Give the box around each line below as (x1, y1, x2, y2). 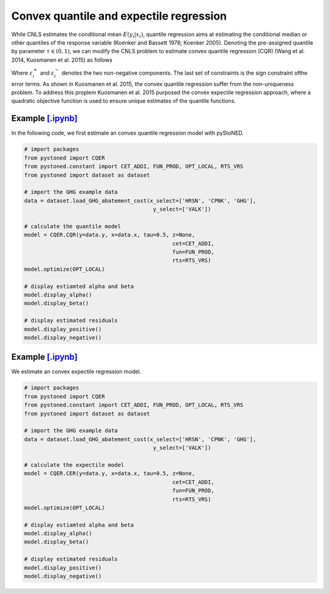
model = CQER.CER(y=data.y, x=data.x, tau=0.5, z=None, (24, 470, 196, 477)
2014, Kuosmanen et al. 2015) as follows (11, 56, 112, 64)
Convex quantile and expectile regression (11, 9, 227, 23)
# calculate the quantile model (24, 223, 122, 229)
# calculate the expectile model (24, 461, 125, 468)
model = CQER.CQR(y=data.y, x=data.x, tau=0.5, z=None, (24, 231, 196, 239)
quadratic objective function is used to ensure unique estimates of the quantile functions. (11, 97, 237, 105)
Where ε (11, 69, 33, 76)
